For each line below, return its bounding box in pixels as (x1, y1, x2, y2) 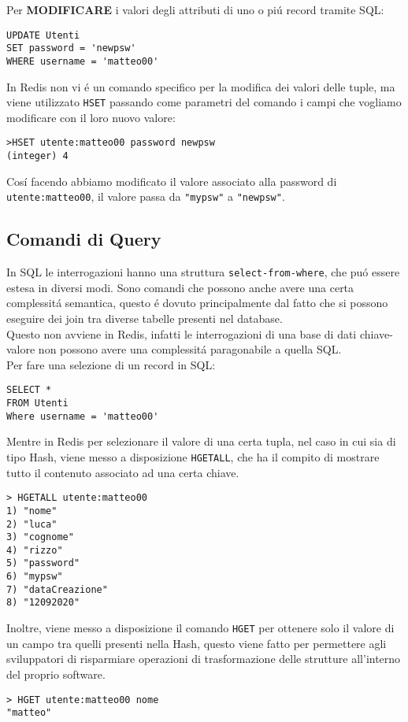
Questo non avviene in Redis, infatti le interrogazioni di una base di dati (6, 325, 357, 342)
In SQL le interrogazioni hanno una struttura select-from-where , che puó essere (6, 264, 400, 280)
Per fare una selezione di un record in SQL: (6, 356, 216, 372)
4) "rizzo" (6, 544, 63, 556)
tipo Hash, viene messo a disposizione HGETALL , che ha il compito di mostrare (6, 448, 380, 465)
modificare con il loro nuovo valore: (6, 109, 176, 125)
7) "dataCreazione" (6, 583, 108, 595)
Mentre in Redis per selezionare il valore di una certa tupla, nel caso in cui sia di (6, 433, 396, 450)
